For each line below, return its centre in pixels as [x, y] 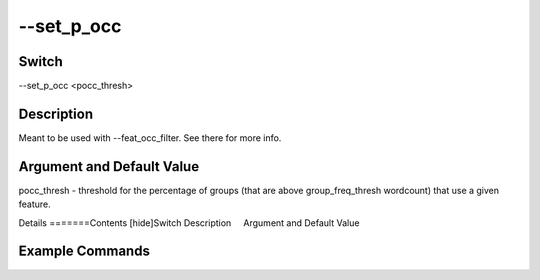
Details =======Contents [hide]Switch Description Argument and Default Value [189, 222]
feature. [35, 204]
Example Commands [84, 251]
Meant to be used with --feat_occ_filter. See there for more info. [150, 137]
